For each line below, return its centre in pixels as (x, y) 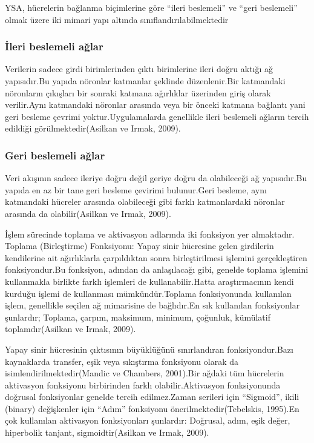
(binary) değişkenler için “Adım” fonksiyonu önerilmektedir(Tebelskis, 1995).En (152, 408)
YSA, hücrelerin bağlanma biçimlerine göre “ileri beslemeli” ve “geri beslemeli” (151, 7)
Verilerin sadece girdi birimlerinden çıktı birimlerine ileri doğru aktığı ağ (139, 69)
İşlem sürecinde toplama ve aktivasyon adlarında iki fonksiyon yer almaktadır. (150, 234)
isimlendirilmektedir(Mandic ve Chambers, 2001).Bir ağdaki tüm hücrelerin (145, 373)
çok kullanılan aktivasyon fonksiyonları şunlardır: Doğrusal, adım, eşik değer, (148, 420)
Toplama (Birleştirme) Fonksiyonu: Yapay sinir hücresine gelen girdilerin (139, 246)
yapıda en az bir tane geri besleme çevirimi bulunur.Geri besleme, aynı (136, 189)
